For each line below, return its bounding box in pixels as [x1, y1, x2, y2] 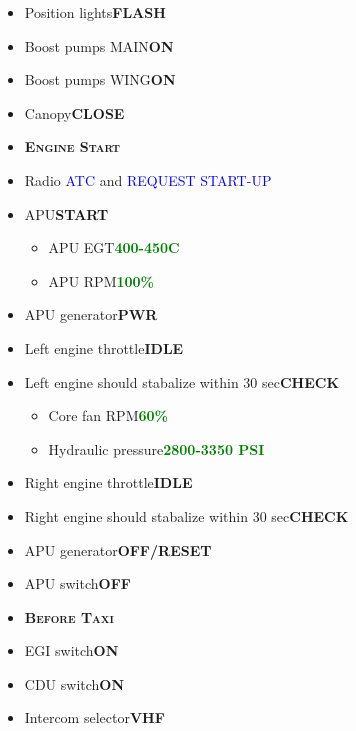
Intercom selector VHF [24, 707, 165, 728]
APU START [24, 203, 109, 224]
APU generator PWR [24, 304, 158, 325]
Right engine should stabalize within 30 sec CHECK [24, 505, 349, 526]
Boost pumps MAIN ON [24, 35, 174, 56]
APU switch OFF [24, 573, 131, 594]
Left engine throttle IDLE [24, 337, 184, 358]
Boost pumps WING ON [24, 69, 176, 90]
